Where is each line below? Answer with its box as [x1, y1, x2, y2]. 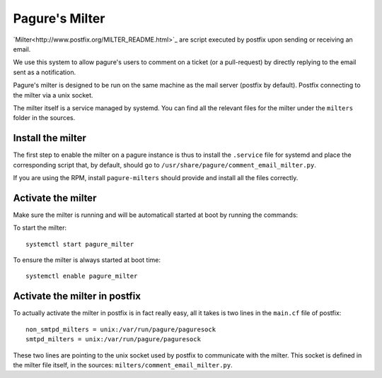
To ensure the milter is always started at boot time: [13, 256, 161, 264]
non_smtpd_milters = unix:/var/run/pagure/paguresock [25, 325, 216, 333]
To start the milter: [13, 223, 67, 232]
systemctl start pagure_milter [25, 240, 134, 248]
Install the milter [13, 132, 86, 144]
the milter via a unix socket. [13, 90, 93, 99]
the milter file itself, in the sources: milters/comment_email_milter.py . [13, 360, 233, 369]
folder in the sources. [13, 114, 76, 122]
